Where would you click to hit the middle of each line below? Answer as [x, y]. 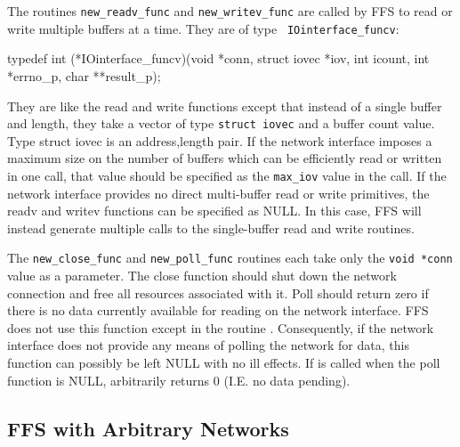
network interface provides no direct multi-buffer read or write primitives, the [218, 193]
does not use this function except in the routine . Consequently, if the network [221, 327]
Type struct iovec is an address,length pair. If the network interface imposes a [220, 140]
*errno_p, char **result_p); [84, 75]
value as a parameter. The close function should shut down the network [202, 276]
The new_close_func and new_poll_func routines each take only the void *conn [230, 258]
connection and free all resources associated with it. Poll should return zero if [218, 293]
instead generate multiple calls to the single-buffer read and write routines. [211, 228]
